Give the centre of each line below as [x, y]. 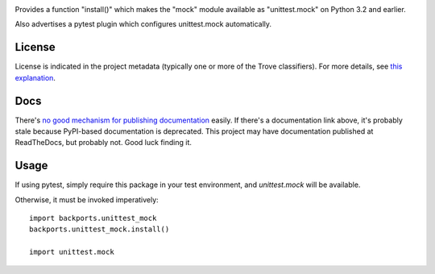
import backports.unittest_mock [93, 218]
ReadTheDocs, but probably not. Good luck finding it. [104, 143]
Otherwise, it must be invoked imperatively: [87, 199]
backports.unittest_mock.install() [99, 229]
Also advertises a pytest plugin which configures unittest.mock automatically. [143, 24]
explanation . [35, 77]
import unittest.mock [72, 252]
